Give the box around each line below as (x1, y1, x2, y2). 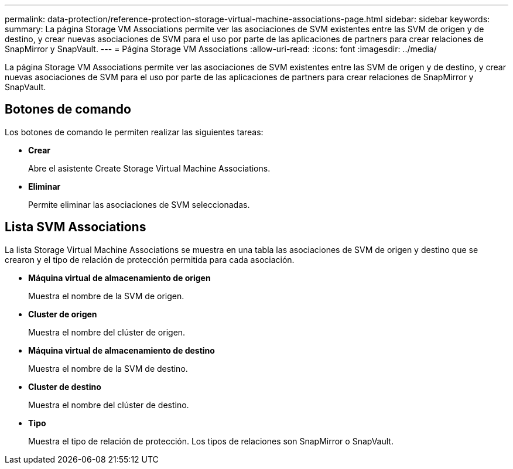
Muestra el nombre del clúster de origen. (28, 327, 186, 337)
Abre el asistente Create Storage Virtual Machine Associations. (28, 163, 271, 173)
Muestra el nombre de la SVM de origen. (28, 290, 184, 301)
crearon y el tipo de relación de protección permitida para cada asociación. (5, 254, 295, 265)
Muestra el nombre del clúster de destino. (28, 399, 189, 410)
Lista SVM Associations (5, 220, 146, 235)
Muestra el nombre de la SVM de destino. (28, 363, 188, 374)
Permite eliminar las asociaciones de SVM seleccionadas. (28, 199, 250, 210)
